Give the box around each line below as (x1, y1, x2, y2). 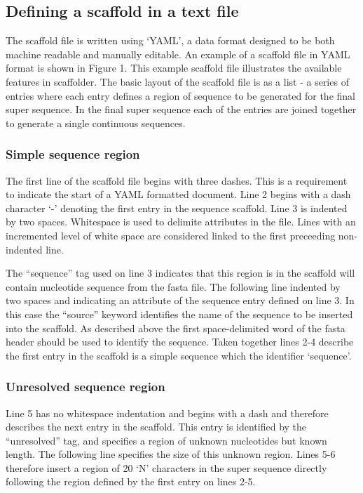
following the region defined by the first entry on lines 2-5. (6, 474, 256, 489)
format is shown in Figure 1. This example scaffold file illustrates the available (6, 60, 342, 75)
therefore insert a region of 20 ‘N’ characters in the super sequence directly (6, 460, 327, 475)
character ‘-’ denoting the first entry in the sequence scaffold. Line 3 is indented (6, 200, 348, 215)
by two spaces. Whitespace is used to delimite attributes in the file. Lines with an (6, 214, 356, 229)
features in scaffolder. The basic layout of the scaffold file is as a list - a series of (6, 74, 349, 88)
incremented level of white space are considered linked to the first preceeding (6, 228, 336, 242)
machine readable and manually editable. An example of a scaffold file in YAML (6, 46, 350, 61)
